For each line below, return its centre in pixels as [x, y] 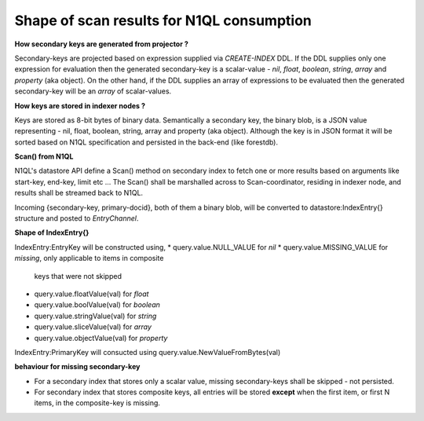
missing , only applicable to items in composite [89, 258]
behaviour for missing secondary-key [77, 367]
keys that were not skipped [78, 276]
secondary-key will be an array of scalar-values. [93, 91]
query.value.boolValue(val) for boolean [97, 305]
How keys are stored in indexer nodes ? [80, 105]
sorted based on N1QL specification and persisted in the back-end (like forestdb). [146, 142]
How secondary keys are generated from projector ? [101, 44]
